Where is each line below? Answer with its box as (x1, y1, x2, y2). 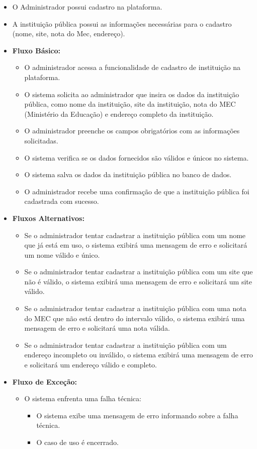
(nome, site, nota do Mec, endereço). (12, 28, 125, 39)
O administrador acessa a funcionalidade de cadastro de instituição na (24, 62, 241, 72)
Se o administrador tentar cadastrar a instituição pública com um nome (24, 230, 246, 240)
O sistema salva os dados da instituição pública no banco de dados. (24, 169, 232, 180)
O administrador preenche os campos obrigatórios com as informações (24, 125, 240, 136)
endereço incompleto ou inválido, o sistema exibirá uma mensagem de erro (24, 349, 253, 360)
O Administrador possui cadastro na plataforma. (12, 2, 162, 12)
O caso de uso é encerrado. (36, 437, 119, 447)
